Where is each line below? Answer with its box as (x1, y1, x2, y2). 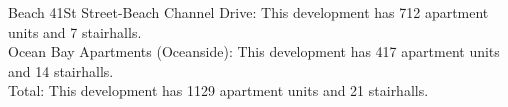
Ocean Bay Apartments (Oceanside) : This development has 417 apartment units (8, 41, 500, 62)
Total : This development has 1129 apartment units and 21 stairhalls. (8, 80, 429, 101)
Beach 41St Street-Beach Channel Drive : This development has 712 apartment (8, 2, 489, 22)
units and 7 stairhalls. (8, 21, 142, 42)
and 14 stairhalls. (8, 60, 114, 81)
